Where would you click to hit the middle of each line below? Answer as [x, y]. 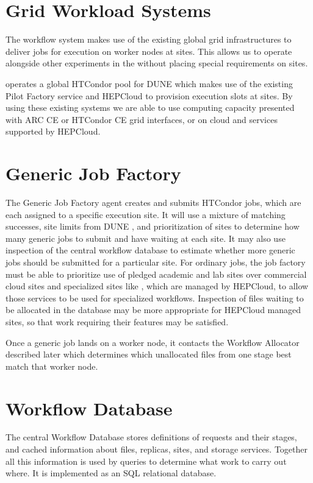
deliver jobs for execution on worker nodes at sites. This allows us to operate [149, 51]
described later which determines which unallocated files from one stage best [149, 354]
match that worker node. [52, 366]
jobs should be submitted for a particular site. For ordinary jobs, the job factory [156, 262]
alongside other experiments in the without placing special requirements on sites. [157, 63]
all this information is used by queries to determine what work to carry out [146, 461]
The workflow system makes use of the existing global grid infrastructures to [149, 39]
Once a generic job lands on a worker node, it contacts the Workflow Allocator [153, 342]
